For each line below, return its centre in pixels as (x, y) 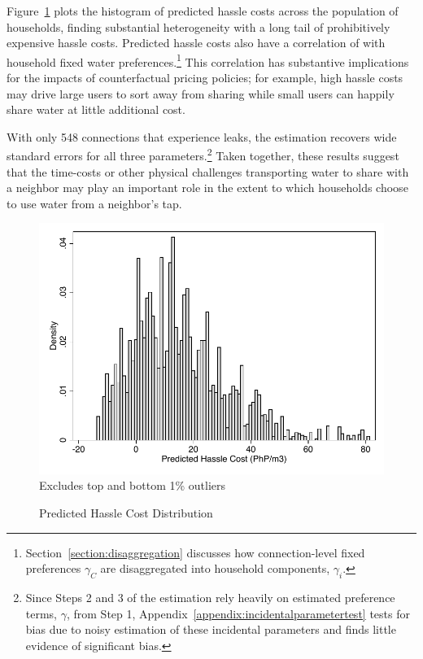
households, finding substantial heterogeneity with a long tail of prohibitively (198, 26)
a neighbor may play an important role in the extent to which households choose (207, 188)
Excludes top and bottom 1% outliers (133, 485)
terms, (41, 613)
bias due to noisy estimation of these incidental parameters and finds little (211, 629)
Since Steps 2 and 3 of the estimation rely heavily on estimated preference (210, 597)
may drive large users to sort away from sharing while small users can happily (201, 93)
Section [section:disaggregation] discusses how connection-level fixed (195, 552)
